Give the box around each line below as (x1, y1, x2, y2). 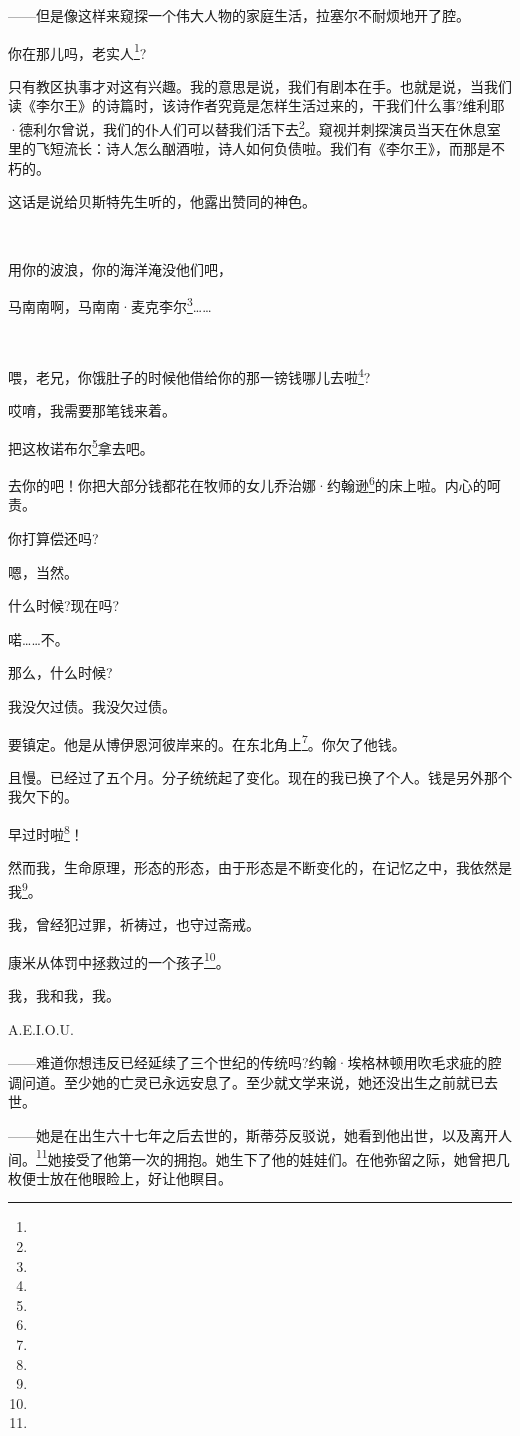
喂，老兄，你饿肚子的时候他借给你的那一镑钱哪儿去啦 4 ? (8, 364, 371, 387)
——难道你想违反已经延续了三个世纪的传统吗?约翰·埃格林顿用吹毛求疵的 (8, 1052, 488, 1073)
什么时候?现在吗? (8, 595, 120, 616)
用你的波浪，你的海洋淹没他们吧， (8, 258, 232, 279)
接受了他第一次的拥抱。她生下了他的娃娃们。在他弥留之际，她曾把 (61, 1148, 496, 1169)
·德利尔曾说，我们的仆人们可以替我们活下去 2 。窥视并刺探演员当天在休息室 (8, 116, 501, 139)
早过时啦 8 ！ (8, 821, 84, 844)
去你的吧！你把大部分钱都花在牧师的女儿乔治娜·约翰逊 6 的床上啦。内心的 (8, 472, 487, 495)
